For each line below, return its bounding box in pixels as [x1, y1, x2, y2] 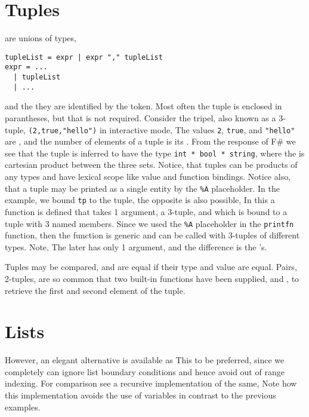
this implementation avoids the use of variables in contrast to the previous [5, 389, 276, 401]
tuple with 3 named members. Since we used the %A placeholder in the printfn [5, 217, 294, 229]
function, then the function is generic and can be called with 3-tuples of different [5, 229, 300, 241]
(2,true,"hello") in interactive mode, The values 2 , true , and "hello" [28, 123, 295, 136]
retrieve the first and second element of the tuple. [5, 284, 186, 296]
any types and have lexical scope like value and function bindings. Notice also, [5, 170, 291, 183]
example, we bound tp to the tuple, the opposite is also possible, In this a [5, 194, 275, 206]
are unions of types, [5, 32, 76, 44]
